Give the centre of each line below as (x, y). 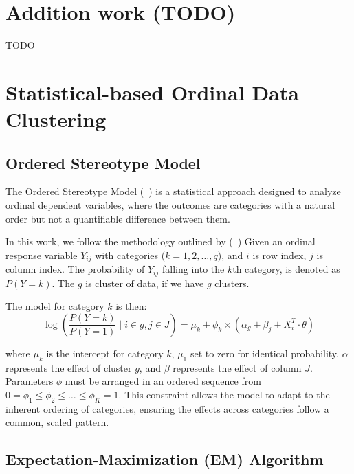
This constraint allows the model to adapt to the (227, 394)
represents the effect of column (237, 367)
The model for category (55, 306)
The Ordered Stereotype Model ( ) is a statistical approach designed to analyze (173, 191)
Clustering (56, 119)
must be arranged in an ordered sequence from (163, 381)
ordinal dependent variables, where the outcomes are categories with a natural (170, 205)
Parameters (30, 381)
